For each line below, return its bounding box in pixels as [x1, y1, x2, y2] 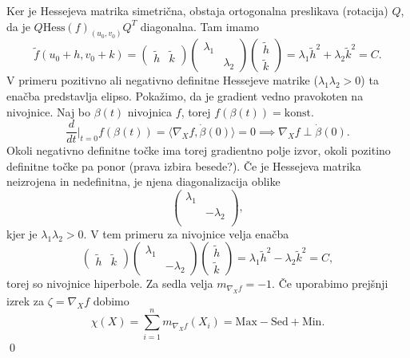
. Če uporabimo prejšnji [272, 275, 388, 292]
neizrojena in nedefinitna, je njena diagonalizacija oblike [6, 173, 281, 190]
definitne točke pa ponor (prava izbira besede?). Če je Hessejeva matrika [6, 157, 361, 174]
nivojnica [127, 103, 173, 120]
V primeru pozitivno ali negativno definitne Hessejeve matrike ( [6, 72, 318, 89]
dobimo [93, 292, 129, 309]
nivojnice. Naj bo [6, 103, 91, 120]
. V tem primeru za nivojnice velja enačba [83, 225, 289, 242]
